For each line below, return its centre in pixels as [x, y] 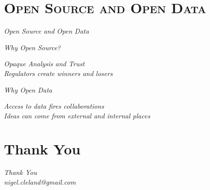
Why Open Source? [32, 47]
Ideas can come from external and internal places [77, 115]
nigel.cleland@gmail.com [40, 182]
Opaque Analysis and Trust [44, 64]
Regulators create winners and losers [58, 73]
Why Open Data [28, 89]
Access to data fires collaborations [54, 106]
